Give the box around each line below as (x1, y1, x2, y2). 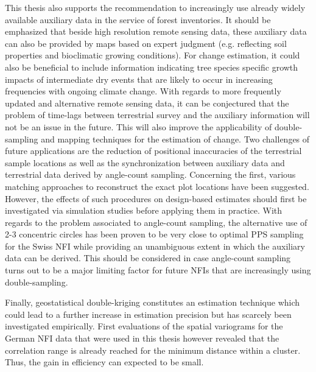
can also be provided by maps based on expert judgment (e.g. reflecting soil (5, 37, 287, 49)
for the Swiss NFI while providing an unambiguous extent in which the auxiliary (5, 239, 305, 252)
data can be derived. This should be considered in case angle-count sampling (5, 251, 291, 264)
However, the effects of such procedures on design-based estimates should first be (5, 192, 307, 205)
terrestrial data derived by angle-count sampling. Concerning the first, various (5, 168, 296, 181)
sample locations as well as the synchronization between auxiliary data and (5, 156, 285, 169)
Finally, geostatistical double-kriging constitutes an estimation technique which (5, 296, 300, 309)
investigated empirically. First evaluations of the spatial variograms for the (5, 320, 283, 332)
